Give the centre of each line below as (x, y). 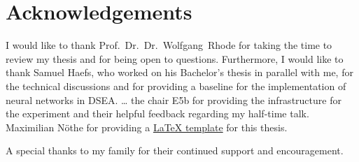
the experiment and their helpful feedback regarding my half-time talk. (157, 113)
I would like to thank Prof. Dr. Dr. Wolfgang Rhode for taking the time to (169, 45)
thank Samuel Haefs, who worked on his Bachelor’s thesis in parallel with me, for (179, 72)
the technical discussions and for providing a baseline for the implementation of (176, 86)
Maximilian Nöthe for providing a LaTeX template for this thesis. (147, 127)
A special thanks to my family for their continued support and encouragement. (175, 150)
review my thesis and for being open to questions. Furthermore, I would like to (175, 58)
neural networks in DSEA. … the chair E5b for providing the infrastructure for (174, 100)
